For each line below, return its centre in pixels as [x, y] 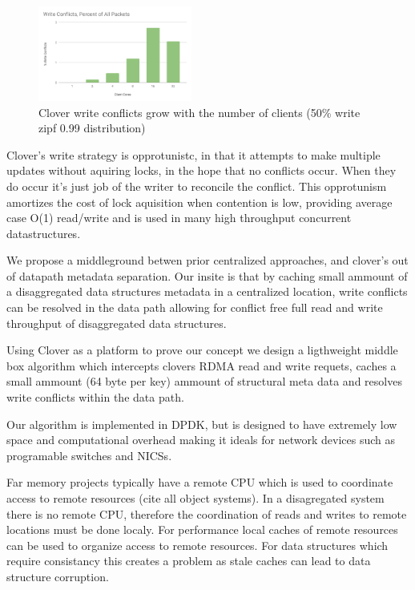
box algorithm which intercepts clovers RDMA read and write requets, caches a [201, 365]
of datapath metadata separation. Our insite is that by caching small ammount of [207, 275]
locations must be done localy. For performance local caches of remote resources [202, 529]
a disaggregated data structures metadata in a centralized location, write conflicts [207, 291]
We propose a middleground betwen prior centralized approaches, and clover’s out [207, 260]
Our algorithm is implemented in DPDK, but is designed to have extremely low [202, 424]
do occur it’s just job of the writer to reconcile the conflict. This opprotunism [197, 186]
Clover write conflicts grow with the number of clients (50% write [199, 112]
